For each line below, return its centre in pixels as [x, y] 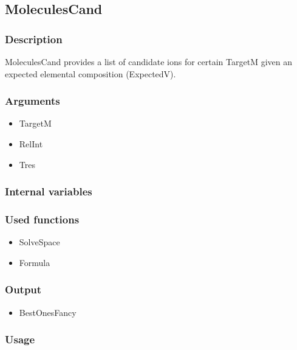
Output [23, 289]
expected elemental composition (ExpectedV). [90, 73]
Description [34, 39]
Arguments [32, 101]
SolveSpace [39, 242]
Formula [35, 262]
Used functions [42, 219]
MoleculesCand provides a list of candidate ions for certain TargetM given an [148, 61]
